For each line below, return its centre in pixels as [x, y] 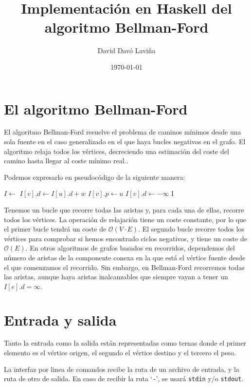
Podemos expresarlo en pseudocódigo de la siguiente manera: [95, 177]
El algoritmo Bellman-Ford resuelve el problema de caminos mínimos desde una [123, 132]
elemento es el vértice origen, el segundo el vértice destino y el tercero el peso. [120, 353]
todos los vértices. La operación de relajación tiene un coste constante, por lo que [125, 219]
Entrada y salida [60, 319]
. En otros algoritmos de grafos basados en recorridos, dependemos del [130, 248]
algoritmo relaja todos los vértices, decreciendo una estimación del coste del [117, 151]
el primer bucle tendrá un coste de [55, 229]
